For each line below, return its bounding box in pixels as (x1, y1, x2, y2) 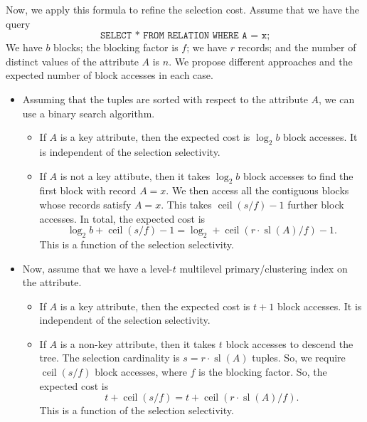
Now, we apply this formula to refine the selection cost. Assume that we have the (6, 2, 359, 16)
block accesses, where (95, 364, 187, 379)
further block (287, 196, 344, 211)
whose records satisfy (39, 196, 132, 211)
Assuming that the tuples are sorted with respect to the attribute (22, 91, 308, 106)
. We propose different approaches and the (169, 53, 353, 68)
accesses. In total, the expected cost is (39, 211, 206, 226)
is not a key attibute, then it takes (60, 168, 211, 183)
